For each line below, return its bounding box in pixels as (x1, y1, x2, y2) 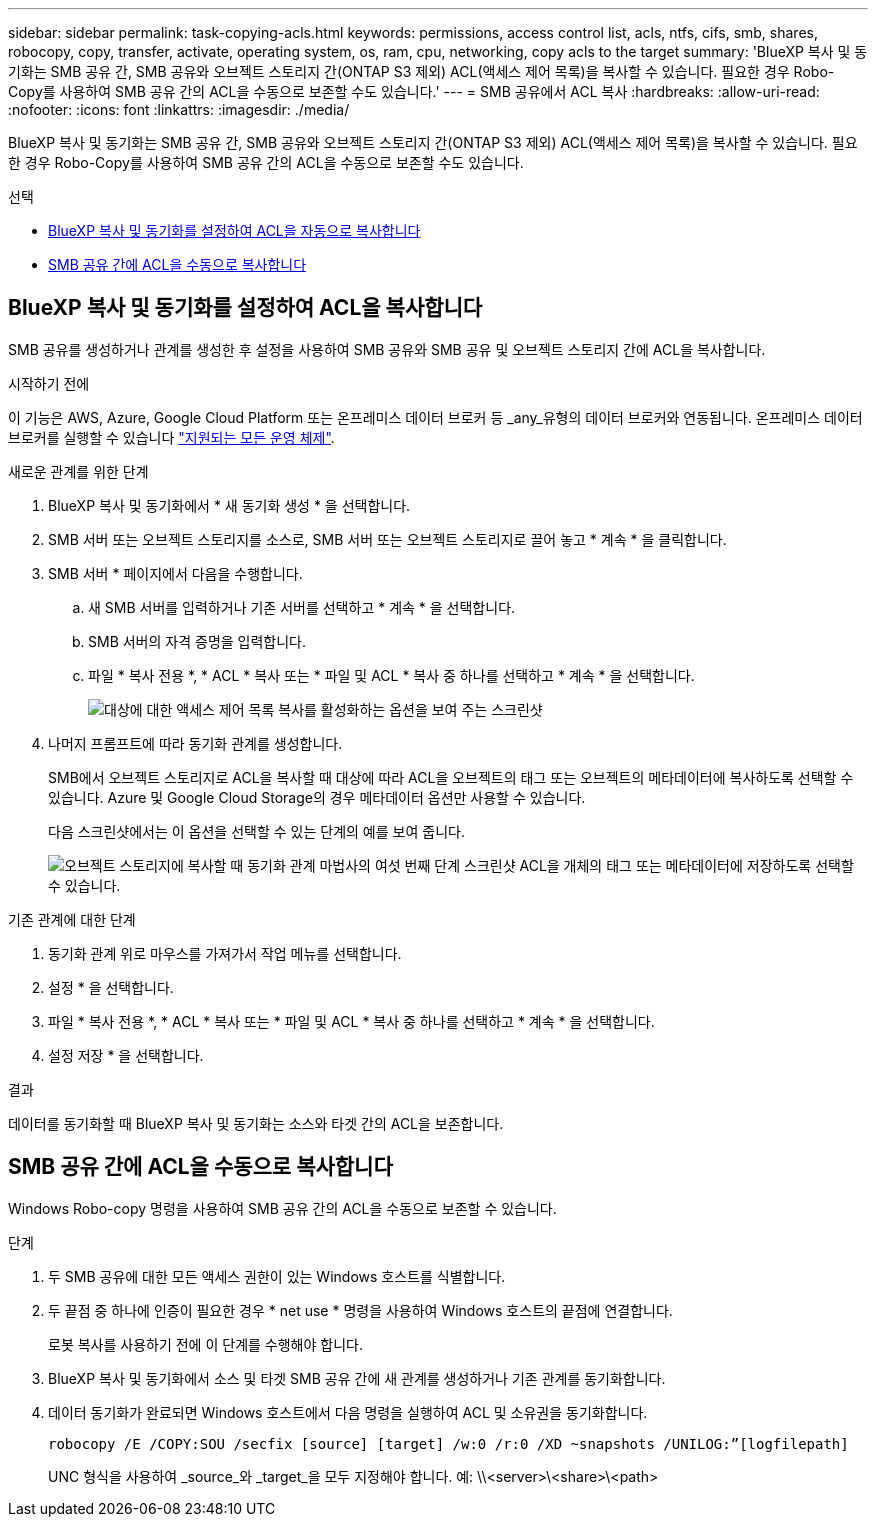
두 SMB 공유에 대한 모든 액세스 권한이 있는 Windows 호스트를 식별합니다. (48, 1267, 506, 1285)
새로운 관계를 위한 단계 (8, 462, 149, 480)
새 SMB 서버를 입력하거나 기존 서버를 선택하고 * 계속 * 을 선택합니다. (88, 598, 516, 616)
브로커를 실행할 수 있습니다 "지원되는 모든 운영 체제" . (8, 428, 335, 446)
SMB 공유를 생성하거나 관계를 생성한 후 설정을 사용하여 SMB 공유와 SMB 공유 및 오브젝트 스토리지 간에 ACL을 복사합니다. (8, 340, 766, 358)
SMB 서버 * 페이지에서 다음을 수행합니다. (48, 564, 303, 582)
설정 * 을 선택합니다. (48, 978, 174, 996)
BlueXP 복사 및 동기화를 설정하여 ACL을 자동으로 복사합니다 (48, 222, 421, 239)
